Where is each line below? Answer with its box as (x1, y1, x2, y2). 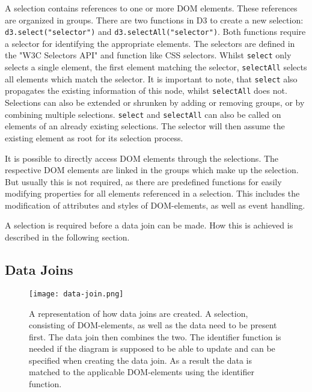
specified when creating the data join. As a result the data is (29, 354, 252, 366)
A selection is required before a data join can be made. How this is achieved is (5, 219, 293, 231)
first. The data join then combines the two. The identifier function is (29, 330, 281, 343)
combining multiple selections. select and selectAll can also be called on (5, 108, 281, 120)
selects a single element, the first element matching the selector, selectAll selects (5, 61, 307, 73)
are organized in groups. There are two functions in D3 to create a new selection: (5, 13, 304, 26)
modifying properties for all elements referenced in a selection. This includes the (5, 187, 300, 200)
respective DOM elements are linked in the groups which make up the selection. (5, 164, 299, 176)
